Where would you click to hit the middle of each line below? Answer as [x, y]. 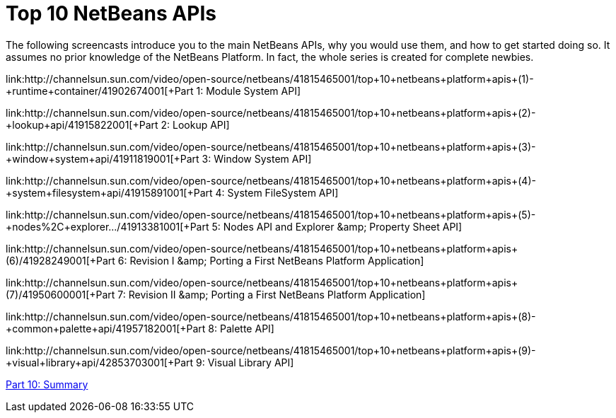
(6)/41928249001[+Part [60, 260]
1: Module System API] [249, 91]
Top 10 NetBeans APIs [111, 13]
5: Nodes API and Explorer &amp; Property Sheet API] [337, 226]
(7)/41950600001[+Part [60, 294]
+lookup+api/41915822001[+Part [82, 124]
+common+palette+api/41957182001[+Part [106, 328]
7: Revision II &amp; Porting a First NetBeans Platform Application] [272, 294]
